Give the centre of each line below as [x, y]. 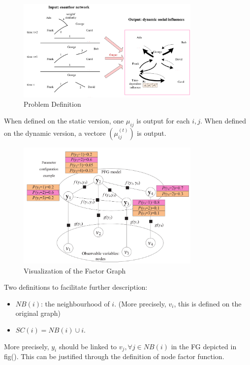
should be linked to [88, 346]
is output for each [163, 120]
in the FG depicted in [204, 346]
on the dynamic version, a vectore [55, 133]
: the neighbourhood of [75, 303]
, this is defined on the [208, 303]
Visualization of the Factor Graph [75, 270]
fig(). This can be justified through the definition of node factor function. [114, 356]
